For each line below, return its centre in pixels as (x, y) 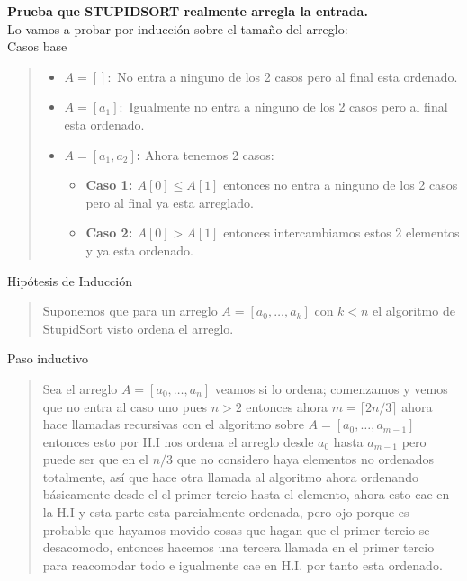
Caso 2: (109, 232)
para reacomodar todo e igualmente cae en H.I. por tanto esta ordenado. (242, 564)
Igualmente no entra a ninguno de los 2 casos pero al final (288, 107)
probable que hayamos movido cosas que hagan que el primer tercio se (236, 529)
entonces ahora (287, 406)
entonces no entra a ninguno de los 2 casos (341, 185)
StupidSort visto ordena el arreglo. (138, 328)
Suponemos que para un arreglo (130, 311)
